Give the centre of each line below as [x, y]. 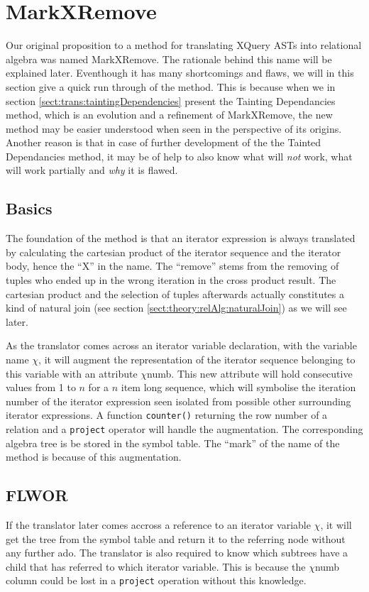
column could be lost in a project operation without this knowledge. [156, 580]
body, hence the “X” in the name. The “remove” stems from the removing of [172, 266]
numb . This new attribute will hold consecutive [250, 373]
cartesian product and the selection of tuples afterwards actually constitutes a [175, 294]
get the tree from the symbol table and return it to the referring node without [176, 538]
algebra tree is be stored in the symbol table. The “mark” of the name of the [173, 443]
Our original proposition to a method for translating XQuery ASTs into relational [184, 45]
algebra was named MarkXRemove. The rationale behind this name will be [169, 59]
